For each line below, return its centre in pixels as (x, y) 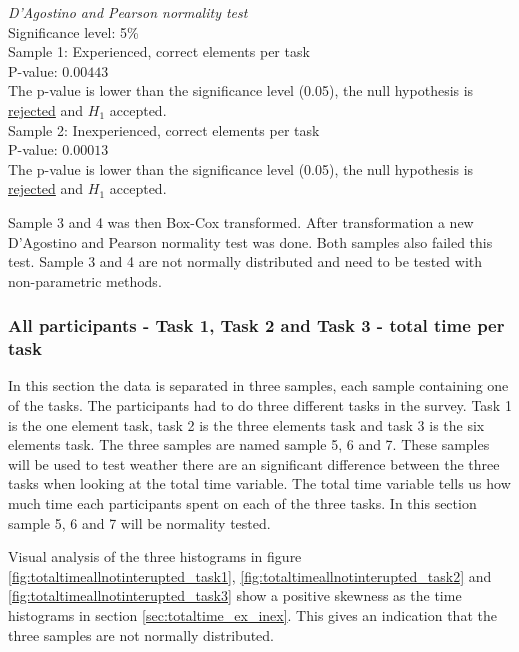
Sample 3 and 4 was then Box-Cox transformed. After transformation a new (241, 221)
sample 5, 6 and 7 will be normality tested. (139, 522)
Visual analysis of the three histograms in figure (155, 556)
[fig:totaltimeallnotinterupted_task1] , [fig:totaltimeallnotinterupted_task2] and (250, 575)
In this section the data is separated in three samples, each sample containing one (258, 385)
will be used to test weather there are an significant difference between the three (254, 463)
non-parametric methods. (85, 280)
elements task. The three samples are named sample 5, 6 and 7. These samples (249, 444)
